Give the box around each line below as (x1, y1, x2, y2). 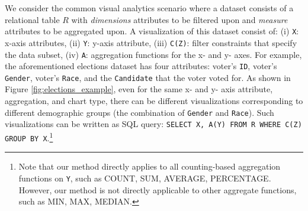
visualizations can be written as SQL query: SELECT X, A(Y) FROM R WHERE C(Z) (5, 118, 302, 130)
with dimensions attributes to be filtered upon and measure (71, 13, 288, 25)
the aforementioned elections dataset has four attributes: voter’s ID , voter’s (5, 60, 277, 72)
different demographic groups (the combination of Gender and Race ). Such (5, 106, 274, 118)
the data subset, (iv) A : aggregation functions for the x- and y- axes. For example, (5, 48, 302, 60)
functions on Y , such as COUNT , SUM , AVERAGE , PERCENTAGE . (18, 171, 271, 184)
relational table (5, 13, 60, 25)
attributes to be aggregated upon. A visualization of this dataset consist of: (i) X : (5, 25, 299, 37)
